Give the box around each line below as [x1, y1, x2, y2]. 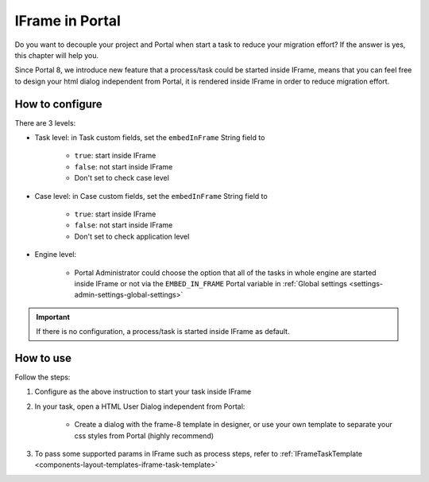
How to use [14, 351, 71, 365]
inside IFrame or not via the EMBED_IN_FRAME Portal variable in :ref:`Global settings [74, 278, 347, 288]
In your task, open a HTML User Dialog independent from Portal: [34, 402, 245, 411]
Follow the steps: [14, 372, 71, 382]
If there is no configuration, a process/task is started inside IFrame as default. [36, 327, 290, 336]
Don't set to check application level [74, 231, 190, 241]
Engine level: [34, 250, 77, 259]
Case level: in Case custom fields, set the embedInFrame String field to [34, 191, 268, 200]
